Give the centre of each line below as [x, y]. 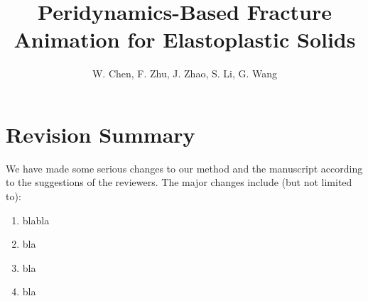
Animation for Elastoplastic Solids [185, 39]
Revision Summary [101, 134]
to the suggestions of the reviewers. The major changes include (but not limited [179, 182]
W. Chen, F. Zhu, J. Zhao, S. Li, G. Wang [185, 73]
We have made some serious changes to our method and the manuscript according [184, 168]
